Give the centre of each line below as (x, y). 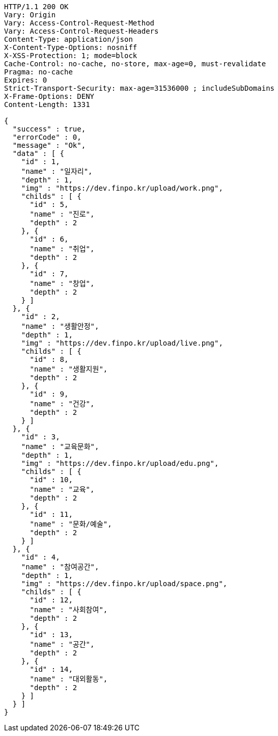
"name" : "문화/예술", (71, 524)
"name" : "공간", (62, 644)
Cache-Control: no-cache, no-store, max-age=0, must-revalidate (135, 64)
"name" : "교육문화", (60, 446)
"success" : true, (49, 129)
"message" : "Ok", (49, 145)
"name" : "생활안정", (60, 326)
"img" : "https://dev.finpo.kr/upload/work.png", (122, 188)
